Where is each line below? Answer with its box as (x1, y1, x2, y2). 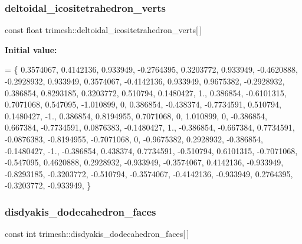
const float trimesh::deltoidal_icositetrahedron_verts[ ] (5, 24, 202, 36)
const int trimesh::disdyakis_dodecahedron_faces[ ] (5, 227, 189, 240)
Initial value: (5, 43, 57, 56)
